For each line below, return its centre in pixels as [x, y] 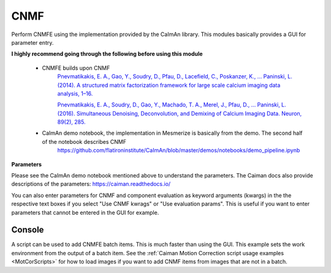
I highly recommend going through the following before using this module [107, 54]
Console [28, 230]
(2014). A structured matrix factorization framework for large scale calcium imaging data [169, 85]
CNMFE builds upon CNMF [76, 68]
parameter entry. [32, 42]
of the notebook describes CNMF [84, 141]
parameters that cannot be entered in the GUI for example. [85, 212]
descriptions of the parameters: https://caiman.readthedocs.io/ [91, 184]
